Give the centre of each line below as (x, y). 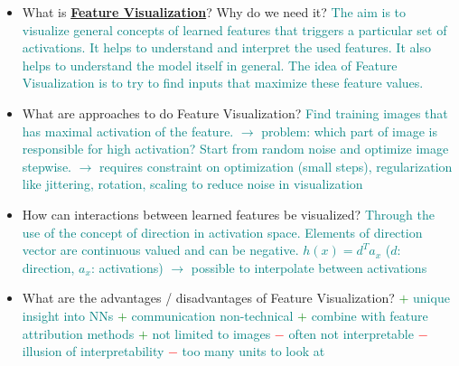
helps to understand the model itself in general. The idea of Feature (210, 65)
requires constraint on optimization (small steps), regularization (276, 166)
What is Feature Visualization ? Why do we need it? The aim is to (214, 12)
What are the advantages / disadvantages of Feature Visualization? (208, 298)
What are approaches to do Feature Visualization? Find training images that (235, 113)
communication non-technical (212, 315)
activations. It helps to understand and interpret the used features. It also (226, 47)
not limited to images (211, 333)
